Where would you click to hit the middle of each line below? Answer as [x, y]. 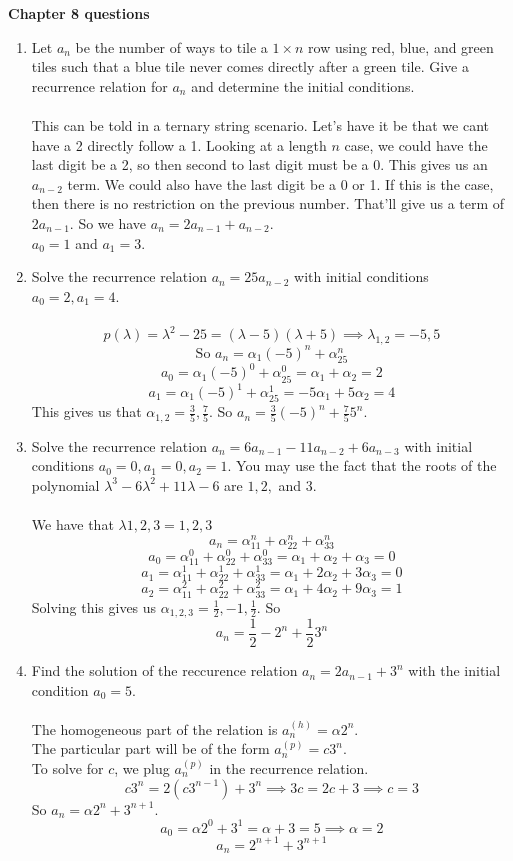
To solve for [67, 768]
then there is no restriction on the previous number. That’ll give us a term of [268, 203]
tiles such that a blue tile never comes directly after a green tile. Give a [250, 66]
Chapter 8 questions [79, 13]
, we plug [142, 768]
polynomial [65, 484]
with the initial [454, 670]
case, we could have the [416, 144]
